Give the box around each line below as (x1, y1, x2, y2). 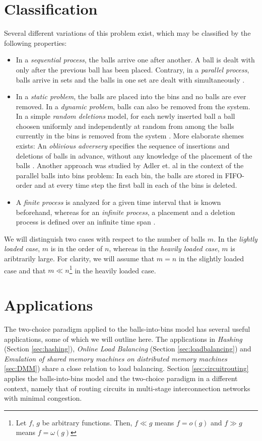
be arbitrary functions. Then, (42, 417, 133, 427)
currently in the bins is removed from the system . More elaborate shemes (16, 130, 244, 141)
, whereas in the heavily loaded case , (109, 243, 220, 254)
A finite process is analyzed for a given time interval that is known (16, 197, 221, 207)
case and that (4, 265, 46, 275)
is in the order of (50, 243, 103, 254)
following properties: (4, 37, 67, 48)
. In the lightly (214, 233, 257, 244)
